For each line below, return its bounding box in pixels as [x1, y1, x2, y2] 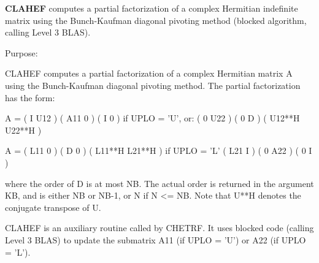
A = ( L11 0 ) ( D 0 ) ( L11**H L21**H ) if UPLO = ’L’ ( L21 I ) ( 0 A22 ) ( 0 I [5, 144, 312, 157]
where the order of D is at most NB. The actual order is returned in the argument [5, 177, 314, 189]
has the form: [5, 91, 55, 104]
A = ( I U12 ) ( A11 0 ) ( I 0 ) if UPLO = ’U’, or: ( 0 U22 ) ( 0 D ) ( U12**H [5, 112, 300, 124]
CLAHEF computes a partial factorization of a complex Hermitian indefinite [5, 2, 298, 14]
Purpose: [5, 46, 38, 59]
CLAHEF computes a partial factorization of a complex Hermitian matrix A [5, 67, 293, 80]
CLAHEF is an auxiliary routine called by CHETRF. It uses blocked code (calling [5, 221, 314, 234]
